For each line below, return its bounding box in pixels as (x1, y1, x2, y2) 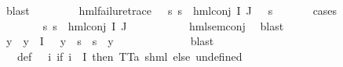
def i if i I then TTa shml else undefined (16, 48, 243, 64)
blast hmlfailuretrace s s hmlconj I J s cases (5, 2, 338, 18)
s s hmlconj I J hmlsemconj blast (42, 17, 284, 33)
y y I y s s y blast (5, 33, 214, 49)
